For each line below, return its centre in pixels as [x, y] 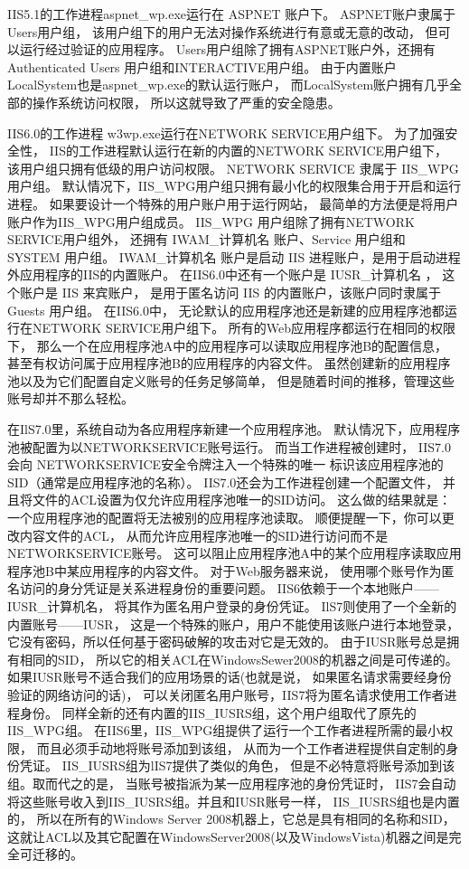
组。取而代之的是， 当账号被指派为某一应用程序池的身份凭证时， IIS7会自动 [232, 783]
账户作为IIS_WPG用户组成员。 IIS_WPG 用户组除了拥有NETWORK [211, 221]
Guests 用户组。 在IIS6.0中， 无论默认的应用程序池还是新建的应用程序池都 [226, 310]
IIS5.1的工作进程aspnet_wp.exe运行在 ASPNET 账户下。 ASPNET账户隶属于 [231, 14]
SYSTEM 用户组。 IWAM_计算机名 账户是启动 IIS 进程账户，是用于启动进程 [234, 256]
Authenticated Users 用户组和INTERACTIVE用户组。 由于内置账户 [202, 66]
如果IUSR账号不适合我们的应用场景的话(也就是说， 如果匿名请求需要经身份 [230, 677]
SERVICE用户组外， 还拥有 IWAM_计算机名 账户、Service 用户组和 [206, 239]
